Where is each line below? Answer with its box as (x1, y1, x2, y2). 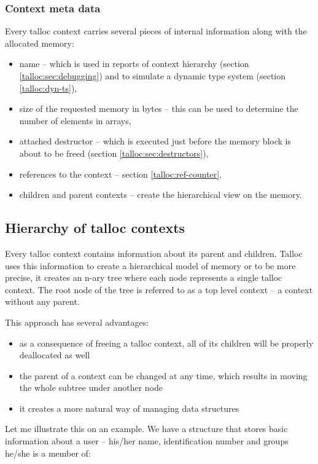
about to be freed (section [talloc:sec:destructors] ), (19, 146, 209, 159)
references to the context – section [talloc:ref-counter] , (19, 167, 222, 180)
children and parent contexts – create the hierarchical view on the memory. (19, 188, 302, 201)
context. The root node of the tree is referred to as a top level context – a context (5, 283, 313, 296)
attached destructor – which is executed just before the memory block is (19, 135, 291, 147)
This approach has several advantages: (5, 315, 149, 328)
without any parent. (5, 295, 80, 308)
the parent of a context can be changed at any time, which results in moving (19, 369, 308, 382)
